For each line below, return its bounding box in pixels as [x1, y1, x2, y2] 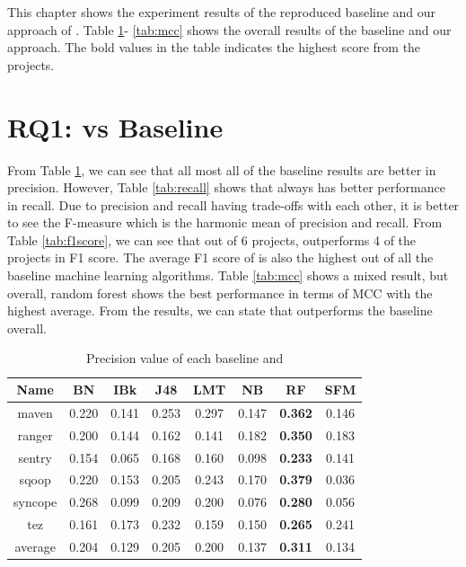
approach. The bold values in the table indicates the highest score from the [7, 38, 421, 57]
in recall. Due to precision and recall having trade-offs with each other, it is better [7, 195, 460, 214]
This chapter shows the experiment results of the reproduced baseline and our [7, 3, 436, 21]
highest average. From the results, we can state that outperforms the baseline [7, 301, 433, 320]
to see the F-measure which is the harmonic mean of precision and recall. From [7, 213, 443, 232]
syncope [13, 492, 57, 511]
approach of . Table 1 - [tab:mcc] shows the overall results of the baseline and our [7, 20, 452, 39]
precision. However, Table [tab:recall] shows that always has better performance [7, 178, 445, 197]
